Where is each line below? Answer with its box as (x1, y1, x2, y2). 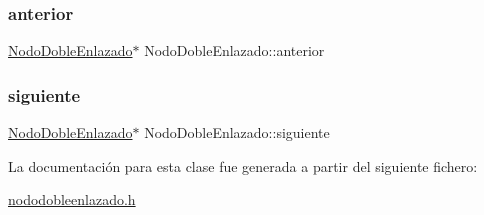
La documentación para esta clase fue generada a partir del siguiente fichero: (8, 155, 478, 176)
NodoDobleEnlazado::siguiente (144, 122, 330, 143)
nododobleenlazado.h (8, 189, 136, 210)
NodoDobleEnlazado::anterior (144, 40, 325, 61)
